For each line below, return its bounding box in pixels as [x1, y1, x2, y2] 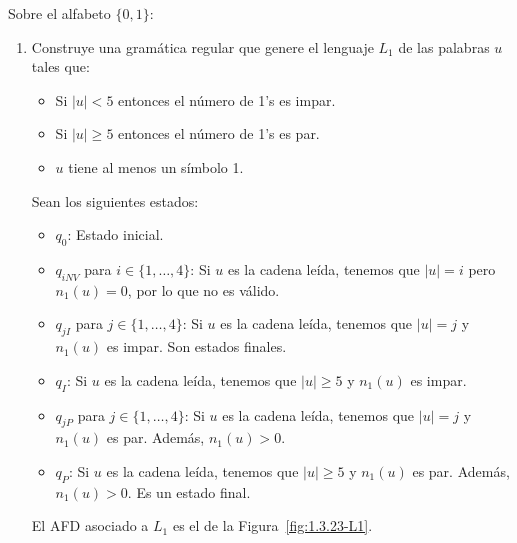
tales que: [31, 56, 90, 77]
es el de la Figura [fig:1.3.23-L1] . [172, 515, 373, 536]
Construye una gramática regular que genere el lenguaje [31, 36, 374, 57]
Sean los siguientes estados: [31, 190, 199, 211]
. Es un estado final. [127, 481, 251, 502]
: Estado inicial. [67, 224, 164, 245]
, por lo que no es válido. [127, 279, 280, 300]
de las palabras [398, 36, 490, 57]
